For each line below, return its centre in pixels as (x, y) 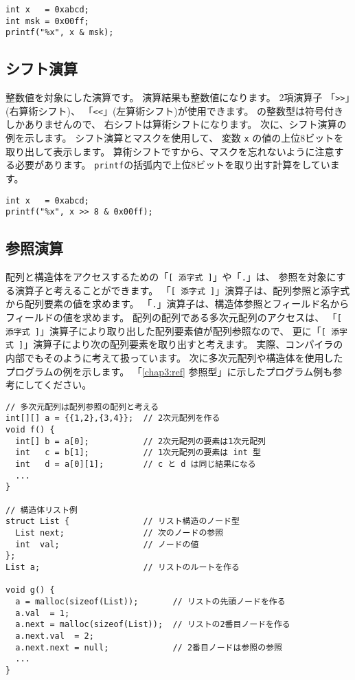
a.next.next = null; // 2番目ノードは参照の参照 (149, 647)
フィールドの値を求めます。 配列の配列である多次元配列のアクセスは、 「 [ (174, 317)
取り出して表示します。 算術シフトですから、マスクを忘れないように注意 (170, 151)
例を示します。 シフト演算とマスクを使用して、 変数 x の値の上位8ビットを (175, 138)
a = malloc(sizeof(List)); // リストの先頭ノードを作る (150, 601)
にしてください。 (53, 385)
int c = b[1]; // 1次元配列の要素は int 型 (138, 453)
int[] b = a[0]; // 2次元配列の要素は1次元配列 (140, 441)
